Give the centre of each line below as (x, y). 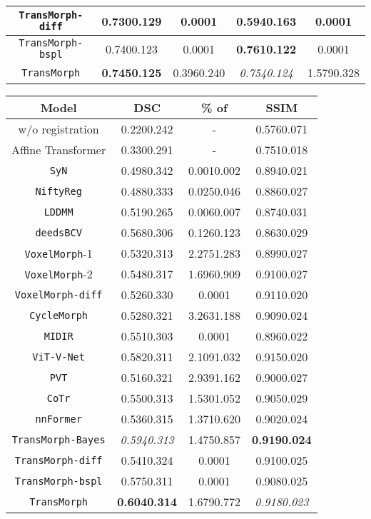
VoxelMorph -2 (59, 274)
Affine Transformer (59, 150)
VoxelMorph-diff (59, 294)
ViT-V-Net (59, 357)
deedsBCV (59, 232)
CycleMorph (59, 315)
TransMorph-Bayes (59, 439)
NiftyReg (59, 191)
